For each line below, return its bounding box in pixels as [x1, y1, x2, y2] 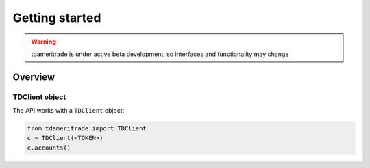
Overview [12, 71, 56, 83]
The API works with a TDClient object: [12, 107, 125, 115]
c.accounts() [27, 143, 71, 152]
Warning [31, 38, 56, 46]
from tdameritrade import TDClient [27, 125, 147, 132]
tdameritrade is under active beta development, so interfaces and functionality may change [31, 50, 289, 58]
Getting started [12, 10, 101, 25]
